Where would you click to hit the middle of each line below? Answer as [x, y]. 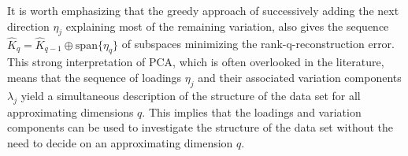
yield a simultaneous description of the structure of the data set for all [191, 95]
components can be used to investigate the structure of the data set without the [200, 127]
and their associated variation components [300, 77]
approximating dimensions [70, 111]
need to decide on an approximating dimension [120, 142]
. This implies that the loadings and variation [252, 111]
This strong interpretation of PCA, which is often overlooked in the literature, [196, 62]
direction [28, 26]
